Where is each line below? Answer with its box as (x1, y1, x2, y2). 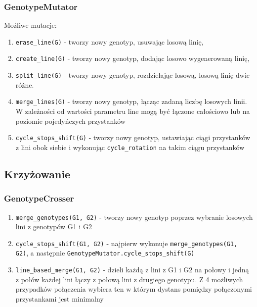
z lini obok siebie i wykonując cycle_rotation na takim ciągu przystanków (15, 142, 245, 152)
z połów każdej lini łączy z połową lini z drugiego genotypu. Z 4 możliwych (15, 274, 243, 284)
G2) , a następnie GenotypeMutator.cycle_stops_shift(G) (15, 248, 195, 258)
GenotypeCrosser (4, 192, 74, 205)
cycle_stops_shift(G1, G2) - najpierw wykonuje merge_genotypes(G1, (15, 238, 238, 248)
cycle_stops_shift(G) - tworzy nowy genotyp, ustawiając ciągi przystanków (15, 132, 251, 143)
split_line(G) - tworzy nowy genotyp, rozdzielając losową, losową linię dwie (15, 70, 250, 80)
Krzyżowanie (4, 166, 71, 181)
